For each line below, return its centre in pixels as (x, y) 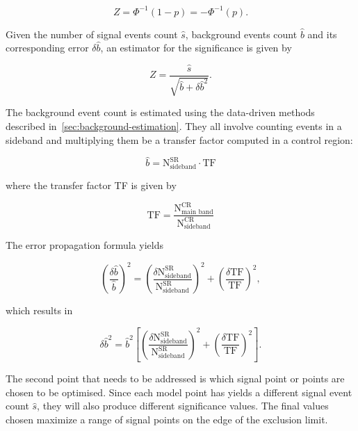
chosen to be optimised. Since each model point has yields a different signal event (179, 392)
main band (197, 212)
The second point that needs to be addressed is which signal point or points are (175, 379)
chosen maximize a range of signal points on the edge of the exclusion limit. (167, 419)
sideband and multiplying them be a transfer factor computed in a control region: (179, 139)
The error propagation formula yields (85, 245)
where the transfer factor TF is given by (91, 185)
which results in (39, 310)
